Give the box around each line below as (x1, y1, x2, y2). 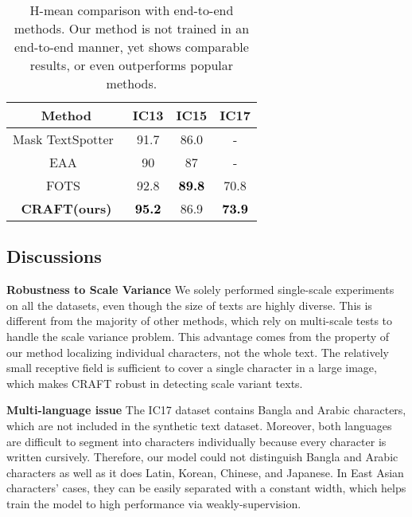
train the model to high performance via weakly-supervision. (6, 495, 301, 511)
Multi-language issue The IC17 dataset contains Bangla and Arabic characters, (6, 401, 406, 418)
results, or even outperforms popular (29, 56, 234, 74)
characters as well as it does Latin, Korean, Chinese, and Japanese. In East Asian (6, 464, 404, 480)
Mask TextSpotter (13, 130, 114, 148)
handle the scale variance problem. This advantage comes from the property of (6, 327, 390, 344)
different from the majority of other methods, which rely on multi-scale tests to (6, 312, 393, 329)
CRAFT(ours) (21, 199, 112, 217)
